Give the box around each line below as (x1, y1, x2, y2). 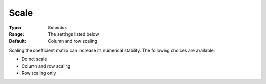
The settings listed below (48, 31, 99, 37)
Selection (48, 25, 67, 30)
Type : (9, 25, 22, 30)
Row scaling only (21, 70, 56, 76)
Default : (9, 38, 27, 44)
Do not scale (21, 56, 47, 62)
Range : (9, 31, 24, 37)
